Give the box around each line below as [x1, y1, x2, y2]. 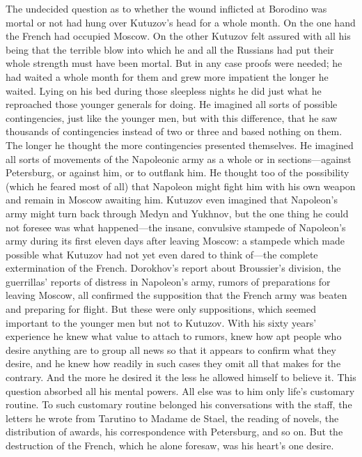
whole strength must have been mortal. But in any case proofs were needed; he [6, 56, 343, 70]
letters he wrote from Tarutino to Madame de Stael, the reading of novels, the [6, 410, 339, 425]
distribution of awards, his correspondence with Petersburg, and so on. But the [6, 424, 343, 439]
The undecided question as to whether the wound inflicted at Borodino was [6, 1, 327, 15]
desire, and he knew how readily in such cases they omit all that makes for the [6, 356, 341, 371]
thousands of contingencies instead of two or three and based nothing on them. [6, 124, 343, 139]
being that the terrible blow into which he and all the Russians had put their [6, 42, 334, 56]
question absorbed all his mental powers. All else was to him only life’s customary [6, 383, 355, 398]
